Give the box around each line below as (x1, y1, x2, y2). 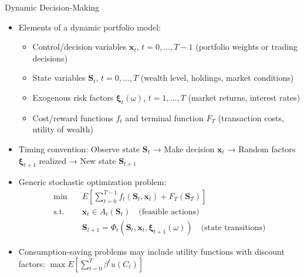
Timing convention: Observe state (18, 142, 140, 155)
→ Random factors (227, 142, 296, 155)
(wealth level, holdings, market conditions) (140, 71, 294, 84)
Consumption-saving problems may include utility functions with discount (18, 245, 285, 258)
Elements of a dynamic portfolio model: (18, 20, 161, 33)
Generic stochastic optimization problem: (18, 176, 167, 188)
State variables (32, 71, 86, 84)
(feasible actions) (139, 207, 200, 216)
